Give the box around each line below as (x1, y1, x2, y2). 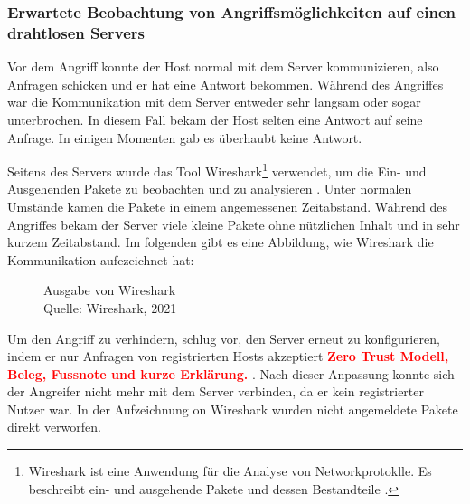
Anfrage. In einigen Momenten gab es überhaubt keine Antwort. (7, 128, 362, 147)
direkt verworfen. (7, 417, 101, 436)
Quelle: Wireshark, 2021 (43, 298, 177, 317)
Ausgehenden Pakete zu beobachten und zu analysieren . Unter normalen (7, 179, 412, 198)
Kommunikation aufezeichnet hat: (7, 250, 194, 269)
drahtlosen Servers (7, 21, 146, 43)
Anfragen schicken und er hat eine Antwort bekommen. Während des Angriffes (7, 74, 444, 93)
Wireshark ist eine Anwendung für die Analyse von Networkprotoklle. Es (28, 461, 432, 480)
